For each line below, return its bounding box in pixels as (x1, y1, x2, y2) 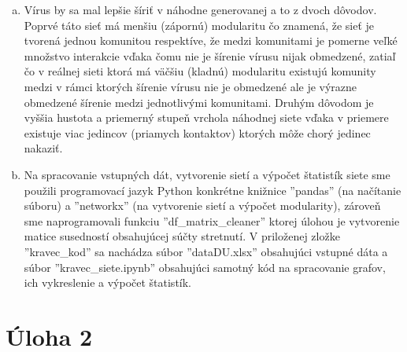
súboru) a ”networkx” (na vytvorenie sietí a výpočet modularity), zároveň (24, 197, 381, 214)
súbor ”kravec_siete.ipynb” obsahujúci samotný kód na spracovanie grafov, (24, 258, 386, 275)
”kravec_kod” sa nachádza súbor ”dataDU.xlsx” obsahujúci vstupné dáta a (24, 243, 388, 259)
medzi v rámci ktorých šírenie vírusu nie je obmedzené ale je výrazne (24, 78, 357, 94)
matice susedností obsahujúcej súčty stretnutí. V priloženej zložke (24, 228, 340, 244)
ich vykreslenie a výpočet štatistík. (24, 274, 192, 291)
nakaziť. (24, 140, 63, 156)
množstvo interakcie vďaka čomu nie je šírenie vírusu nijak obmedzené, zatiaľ (24, 47, 396, 64)
